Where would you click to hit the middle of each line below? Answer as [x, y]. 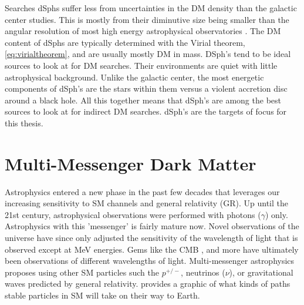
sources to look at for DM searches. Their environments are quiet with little [141, 65]
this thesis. [24, 123]
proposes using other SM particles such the [82, 272]
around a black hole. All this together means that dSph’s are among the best [143, 100]
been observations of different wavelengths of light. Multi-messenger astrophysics [150, 261]
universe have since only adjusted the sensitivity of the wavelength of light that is [151, 238]
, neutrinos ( [203, 272]
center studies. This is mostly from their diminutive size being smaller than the [147, 19]
